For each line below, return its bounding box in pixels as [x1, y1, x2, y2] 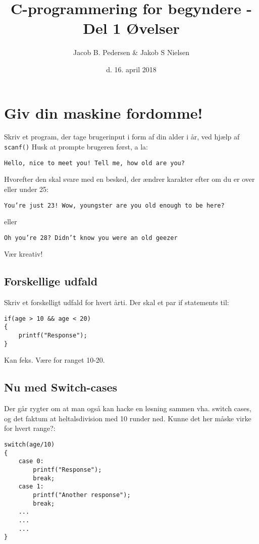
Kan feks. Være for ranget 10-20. [4, 355, 105, 365]
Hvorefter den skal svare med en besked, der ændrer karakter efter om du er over [4, 174, 255, 184]
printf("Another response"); [33, 491, 131, 499]
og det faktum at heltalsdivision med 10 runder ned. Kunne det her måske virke [4, 413, 251, 423]
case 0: [18, 458, 44, 465]
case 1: [18, 483, 44, 490]
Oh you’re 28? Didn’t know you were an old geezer [4, 234, 178, 241]
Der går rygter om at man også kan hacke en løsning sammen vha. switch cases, [4, 403, 251, 414]
